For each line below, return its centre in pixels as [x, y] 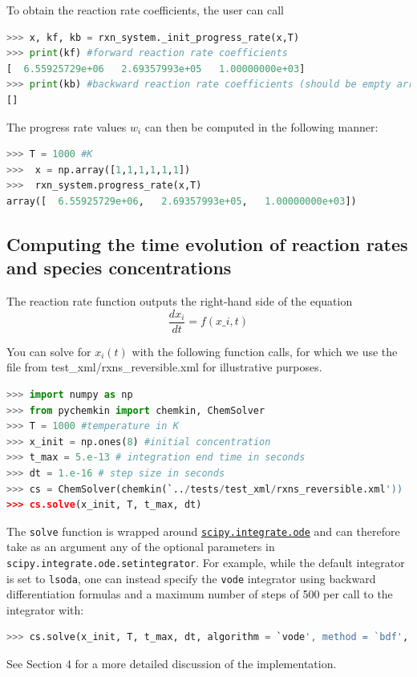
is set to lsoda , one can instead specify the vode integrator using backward [191, 578]
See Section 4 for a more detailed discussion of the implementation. [172, 664]
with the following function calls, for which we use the [265, 351]
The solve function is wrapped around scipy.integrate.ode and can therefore [203, 531]
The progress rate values [67, 126]
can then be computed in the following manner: [261, 126]
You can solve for [49, 351]
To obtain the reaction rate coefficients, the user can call [145, 10]
